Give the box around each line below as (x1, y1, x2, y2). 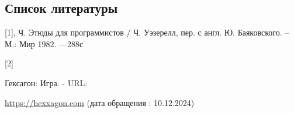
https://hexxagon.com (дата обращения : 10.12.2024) (5, 96, 195, 108)
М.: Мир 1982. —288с (5, 37, 84, 50)
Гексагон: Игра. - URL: (5, 76, 88, 89)
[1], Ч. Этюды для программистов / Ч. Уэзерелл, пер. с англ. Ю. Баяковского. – (5, 26, 289, 38)
